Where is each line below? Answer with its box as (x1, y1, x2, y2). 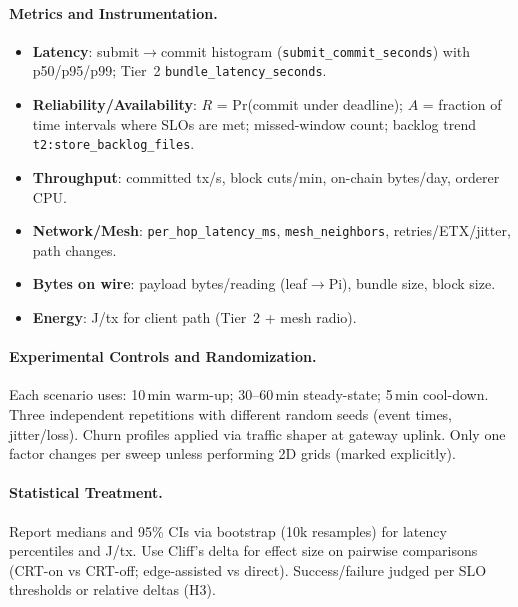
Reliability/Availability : (32, 94, 197, 115)
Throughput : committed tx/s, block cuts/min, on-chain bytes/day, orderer (32, 166, 500, 187)
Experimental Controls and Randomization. (9, 346, 317, 367)
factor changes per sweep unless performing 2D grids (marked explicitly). (9, 443, 456, 464)
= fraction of (422, 94, 502, 115)
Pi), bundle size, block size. (328, 273, 496, 294)
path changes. (32, 239, 117, 260)
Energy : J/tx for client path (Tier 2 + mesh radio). (32, 306, 357, 327)
